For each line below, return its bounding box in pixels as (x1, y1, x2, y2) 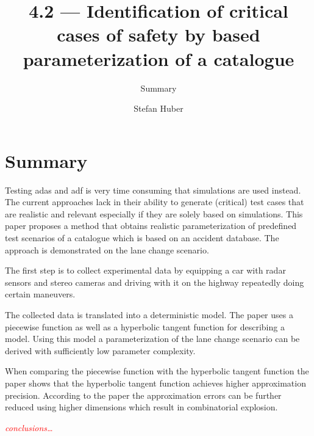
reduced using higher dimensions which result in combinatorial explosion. (5, 401, 278, 413)
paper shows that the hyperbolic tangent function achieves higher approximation (5, 376, 306, 389)
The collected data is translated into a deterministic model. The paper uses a (5, 308, 293, 321)
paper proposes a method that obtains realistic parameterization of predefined (5, 219, 297, 232)
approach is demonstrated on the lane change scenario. (5, 243, 209, 256)
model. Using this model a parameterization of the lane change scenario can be (5, 332, 300, 345)
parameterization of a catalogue (23, 46, 294, 71)
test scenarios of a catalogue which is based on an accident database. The (5, 231, 279, 244)
